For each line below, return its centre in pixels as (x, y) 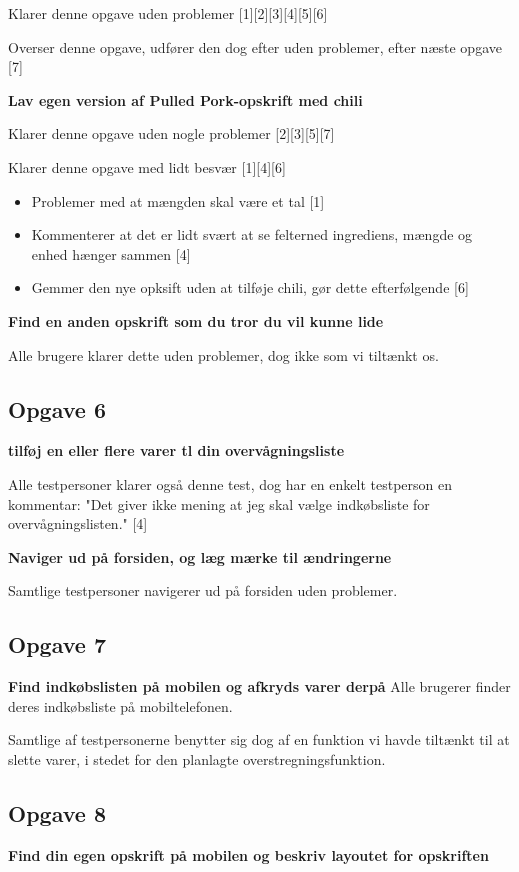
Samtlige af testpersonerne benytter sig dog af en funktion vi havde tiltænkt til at (259, 739)
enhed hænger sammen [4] (111, 253)
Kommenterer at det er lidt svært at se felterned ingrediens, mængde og (252, 234)
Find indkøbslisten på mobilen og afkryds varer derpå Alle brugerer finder (259, 686)
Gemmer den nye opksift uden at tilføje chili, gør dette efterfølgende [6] (250, 287)
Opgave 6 (57, 408)
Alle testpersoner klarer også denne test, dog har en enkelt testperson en (230, 483)
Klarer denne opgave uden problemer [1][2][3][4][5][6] (168, 13)
